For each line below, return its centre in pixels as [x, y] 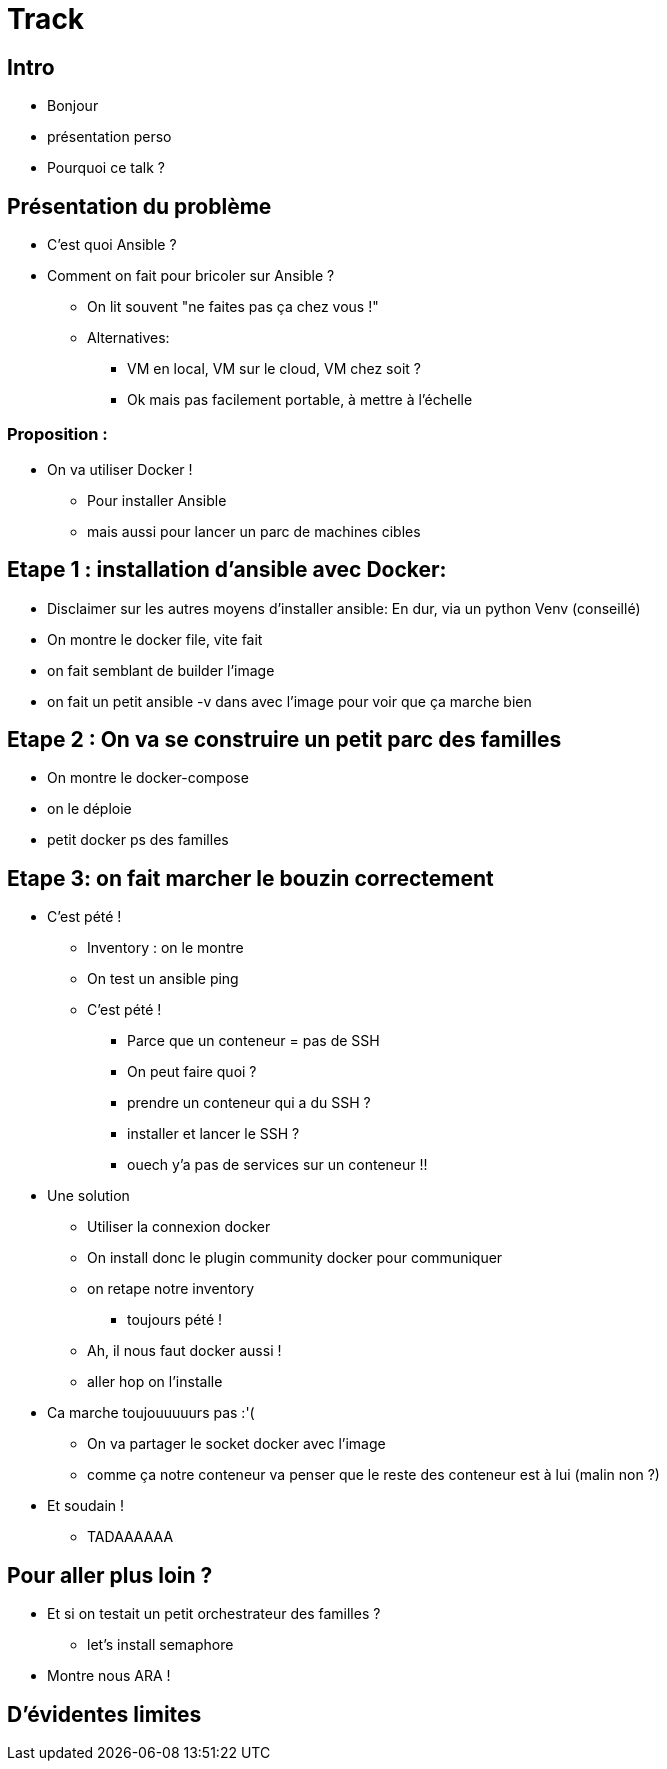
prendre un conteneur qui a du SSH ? [249, 1103]
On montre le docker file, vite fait [155, 639]
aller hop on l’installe [155, 1382]
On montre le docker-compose [148, 778]
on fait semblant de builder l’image [161, 670]
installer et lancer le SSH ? [213, 1134]
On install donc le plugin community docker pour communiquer [295, 1258]
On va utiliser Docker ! [120, 469]
